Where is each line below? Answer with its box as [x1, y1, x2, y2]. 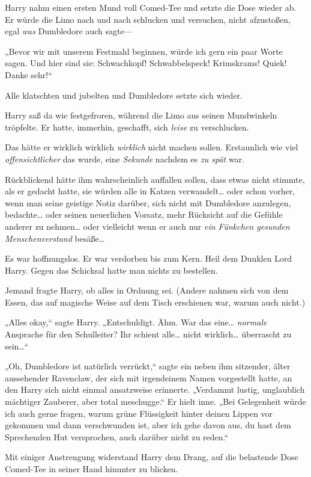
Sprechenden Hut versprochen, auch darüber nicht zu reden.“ [5, 430, 229, 443]
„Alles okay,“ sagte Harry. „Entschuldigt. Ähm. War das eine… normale [5, 316, 267, 328]
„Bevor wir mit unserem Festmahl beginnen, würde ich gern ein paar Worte [5, 45, 283, 57]
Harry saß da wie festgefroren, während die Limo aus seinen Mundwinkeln [5, 109, 277, 122]
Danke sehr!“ [5, 68, 52, 81]
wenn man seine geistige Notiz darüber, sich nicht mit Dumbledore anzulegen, [5, 196, 291, 209]
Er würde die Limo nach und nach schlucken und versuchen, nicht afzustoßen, [5, 13, 291, 25]
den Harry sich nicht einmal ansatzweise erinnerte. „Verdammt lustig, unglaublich [5, 383, 305, 396]
